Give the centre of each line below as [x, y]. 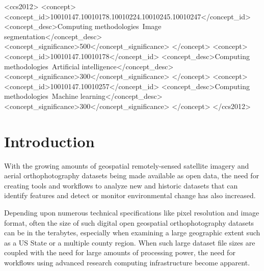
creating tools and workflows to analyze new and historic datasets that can [121, 185]
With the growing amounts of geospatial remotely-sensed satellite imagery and [127, 165]
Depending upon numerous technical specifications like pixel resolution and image [132, 213]
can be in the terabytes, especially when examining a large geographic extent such [132, 233]
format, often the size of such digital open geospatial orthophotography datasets [129, 222]
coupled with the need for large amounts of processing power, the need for [120, 252]
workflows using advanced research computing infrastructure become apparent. [127, 262]
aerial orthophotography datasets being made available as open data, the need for [132, 175]
